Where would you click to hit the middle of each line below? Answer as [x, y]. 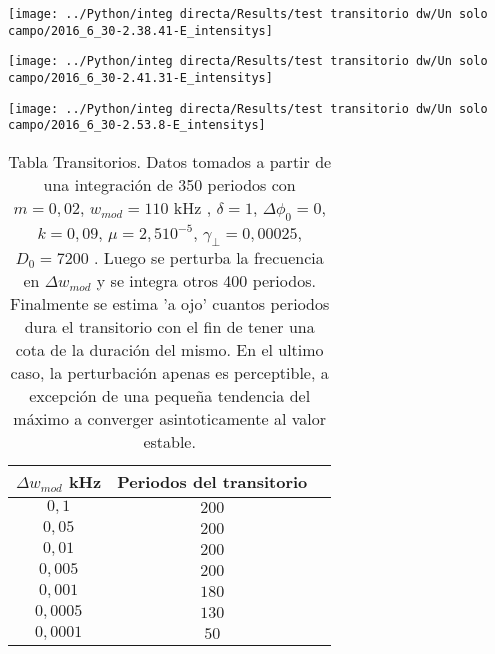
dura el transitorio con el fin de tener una [169, 327]
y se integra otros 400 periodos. [206, 281]
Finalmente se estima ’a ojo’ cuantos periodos [170, 304]
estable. [169, 442]
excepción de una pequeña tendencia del [170, 396]
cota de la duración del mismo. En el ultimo [169, 350]
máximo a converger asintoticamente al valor [169, 419]
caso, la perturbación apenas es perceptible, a [169, 373]
